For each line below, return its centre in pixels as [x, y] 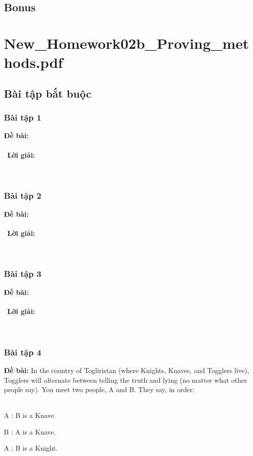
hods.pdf [33, 62]
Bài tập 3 [23, 274]
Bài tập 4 [23, 352]
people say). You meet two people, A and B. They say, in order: [99, 389]
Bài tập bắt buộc [48, 93]
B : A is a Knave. [30, 431]
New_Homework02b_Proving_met [126, 43]
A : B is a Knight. [31, 448]
